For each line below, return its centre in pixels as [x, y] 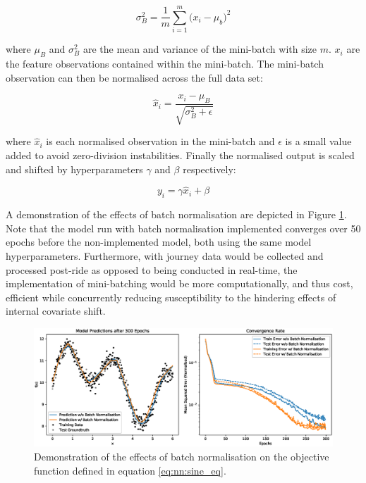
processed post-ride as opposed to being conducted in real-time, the [152, 269]
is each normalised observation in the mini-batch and [160, 141]
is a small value [318, 141]
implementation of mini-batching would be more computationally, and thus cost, [179, 283]
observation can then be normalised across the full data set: [134, 77]
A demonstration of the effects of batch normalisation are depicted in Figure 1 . [176, 214]
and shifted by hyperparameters [74, 169]
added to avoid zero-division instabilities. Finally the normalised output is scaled [180, 155]
